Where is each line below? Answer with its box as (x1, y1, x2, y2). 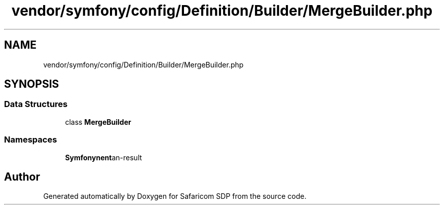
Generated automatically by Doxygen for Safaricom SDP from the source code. (43, 192, 307, 201)
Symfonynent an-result (65, 153, 142, 162)
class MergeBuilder (65, 117, 131, 126)
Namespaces (4, 134, 57, 145)
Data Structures (4, 99, 68, 110)
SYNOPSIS (4, 78, 59, 91)
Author (4, 170, 40, 183)
